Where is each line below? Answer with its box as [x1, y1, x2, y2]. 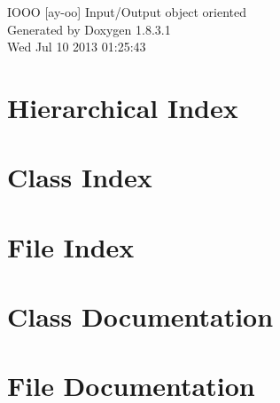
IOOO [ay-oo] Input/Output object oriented [7, 3, 246, 20]
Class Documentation [7, 298, 274, 335]
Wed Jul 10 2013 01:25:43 [7, 37, 146, 56]
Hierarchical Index [7, 89, 238, 125]
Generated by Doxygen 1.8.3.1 [7, 20, 171, 38]
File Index [7, 228, 135, 265]
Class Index [7, 159, 152, 195]
